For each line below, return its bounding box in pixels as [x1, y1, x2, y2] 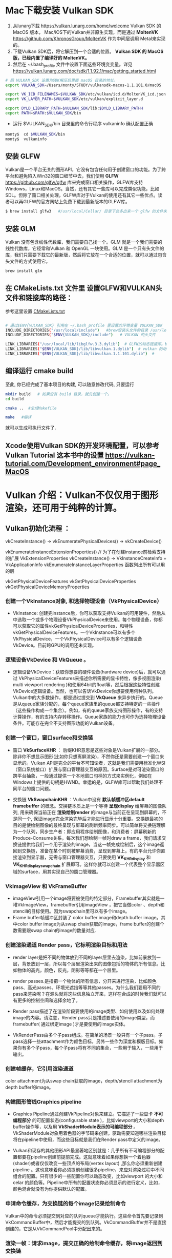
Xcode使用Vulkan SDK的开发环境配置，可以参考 [5, 441, 160, 450]
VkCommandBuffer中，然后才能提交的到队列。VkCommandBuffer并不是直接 [5, 1219, 166, 1225]
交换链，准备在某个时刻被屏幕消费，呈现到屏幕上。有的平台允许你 [21, 847, 161, 854]
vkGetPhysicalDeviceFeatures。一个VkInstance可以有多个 [12, 629, 136, 635]
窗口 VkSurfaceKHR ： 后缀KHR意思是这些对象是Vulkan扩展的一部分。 [12, 747, 163, 753]
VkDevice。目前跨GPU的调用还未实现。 [12, 642, 97, 648]
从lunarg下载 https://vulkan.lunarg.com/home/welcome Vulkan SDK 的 [12, 23, 161, 29]
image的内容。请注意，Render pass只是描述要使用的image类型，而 [12, 1014, 155, 1020]
